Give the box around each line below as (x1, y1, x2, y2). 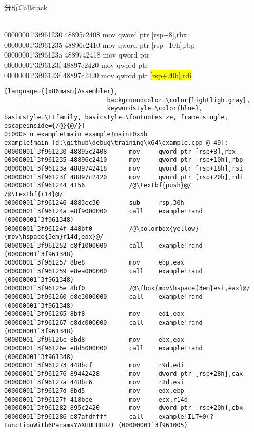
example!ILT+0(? (158, 413, 214, 421)
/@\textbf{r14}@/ (4, 191, 63, 198)
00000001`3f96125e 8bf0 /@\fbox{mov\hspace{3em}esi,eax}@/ (4, 285, 250, 292)
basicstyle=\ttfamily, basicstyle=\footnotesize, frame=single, (4, 114, 228, 121)
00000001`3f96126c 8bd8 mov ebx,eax (4, 336, 184, 344)
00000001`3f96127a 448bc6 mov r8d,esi (4, 379, 184, 386)
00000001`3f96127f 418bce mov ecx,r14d (4, 396, 188, 403)
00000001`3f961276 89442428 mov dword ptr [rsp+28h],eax (4, 370, 243, 378)
